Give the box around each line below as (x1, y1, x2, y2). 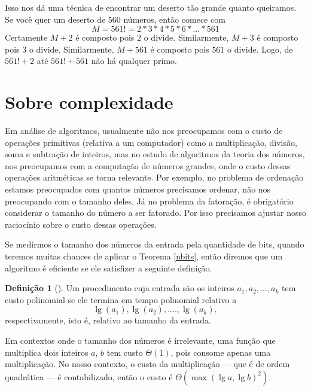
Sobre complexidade (5, 90, 173, 114)
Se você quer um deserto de (5, 13, 106, 25)
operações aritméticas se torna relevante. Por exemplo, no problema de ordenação (5, 171, 304, 184)
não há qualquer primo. (91, 54, 177, 67)
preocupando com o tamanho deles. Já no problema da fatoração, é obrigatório (5, 194, 294, 207)
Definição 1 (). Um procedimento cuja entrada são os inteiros (5, 282, 234, 294)
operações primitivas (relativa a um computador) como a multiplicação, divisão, (5, 136, 297, 148)
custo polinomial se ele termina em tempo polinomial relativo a (5, 293, 237, 306)
